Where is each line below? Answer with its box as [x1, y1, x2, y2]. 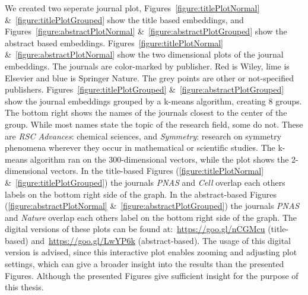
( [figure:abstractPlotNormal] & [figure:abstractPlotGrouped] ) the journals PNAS [5, 199, 300, 212]
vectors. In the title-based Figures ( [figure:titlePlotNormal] [50, 164, 264, 177]
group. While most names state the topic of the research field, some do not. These [5, 118, 303, 130]
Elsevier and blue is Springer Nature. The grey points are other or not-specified [5, 71, 294, 84]
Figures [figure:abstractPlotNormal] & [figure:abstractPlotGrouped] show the [5, 25, 287, 37]
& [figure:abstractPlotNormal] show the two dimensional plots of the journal [5, 48, 284, 61]
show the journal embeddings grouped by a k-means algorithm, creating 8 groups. [5, 94, 302, 107]
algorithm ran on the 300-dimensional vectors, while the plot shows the [30, 153, 289, 165]
